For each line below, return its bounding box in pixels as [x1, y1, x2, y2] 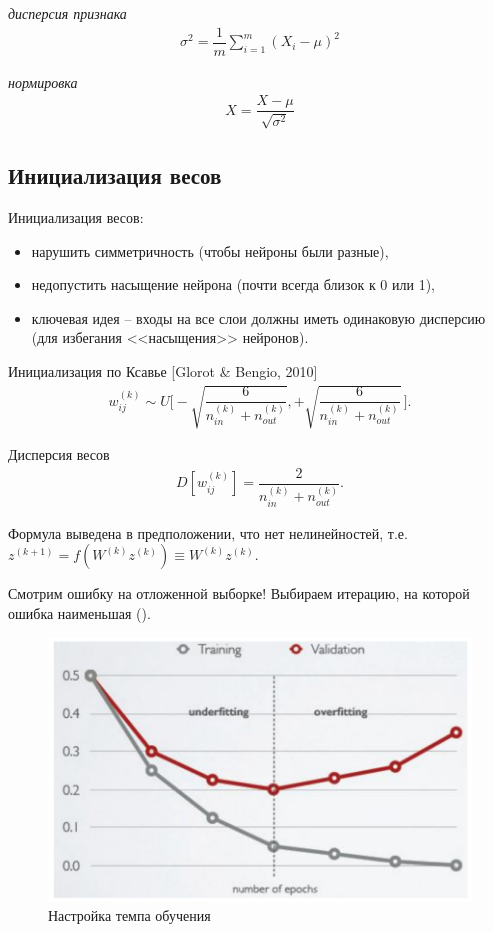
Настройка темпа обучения [48, 905, 211, 926]
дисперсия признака [8, 3, 127, 23]
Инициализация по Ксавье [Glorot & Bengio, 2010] [8, 360, 318, 381]
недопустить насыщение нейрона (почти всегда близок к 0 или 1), [31, 274, 435, 295]
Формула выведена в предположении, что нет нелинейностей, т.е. [8, 522, 408, 543]
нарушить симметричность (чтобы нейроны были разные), [31, 240, 389, 261]
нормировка [8, 71, 78, 92]
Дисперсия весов [8, 444, 110, 465]
